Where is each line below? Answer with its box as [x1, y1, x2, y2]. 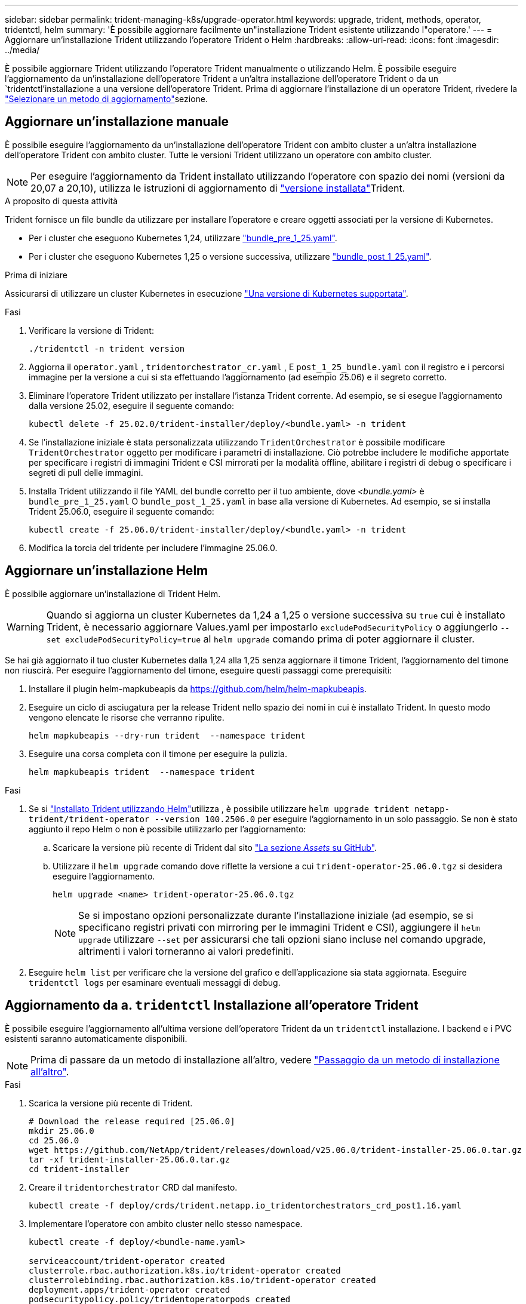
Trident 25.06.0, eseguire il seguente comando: [29, 506, 214, 516]
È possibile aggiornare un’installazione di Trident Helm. [5, 588, 221, 599]
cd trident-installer [29, 1164, 130, 1174]
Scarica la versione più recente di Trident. [29, 1097, 193, 1108]
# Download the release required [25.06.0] [29, 1116, 235, 1126]
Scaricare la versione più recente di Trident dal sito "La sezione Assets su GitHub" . [53, 842, 377, 853]
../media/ [5, 45, 40, 55]
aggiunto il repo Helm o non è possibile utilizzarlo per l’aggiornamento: [29, 823, 306, 834]
